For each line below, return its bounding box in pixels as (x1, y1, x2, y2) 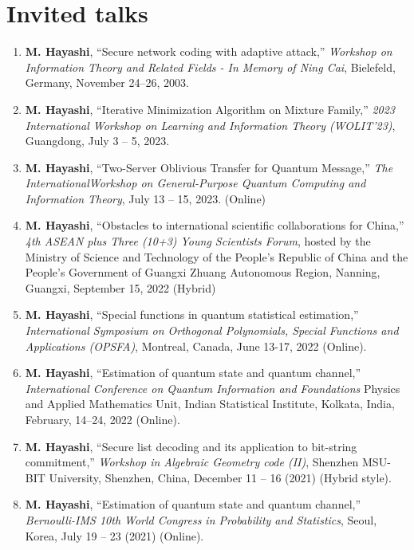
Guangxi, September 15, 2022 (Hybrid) (25, 279, 216, 296)
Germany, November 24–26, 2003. (25, 74, 189, 91)
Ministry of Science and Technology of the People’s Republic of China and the (25, 248, 408, 265)
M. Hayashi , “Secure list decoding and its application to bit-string (25, 438, 357, 454)
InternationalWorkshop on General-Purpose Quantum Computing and (25, 175, 366, 191)
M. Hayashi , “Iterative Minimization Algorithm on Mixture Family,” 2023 (25, 100, 396, 117)
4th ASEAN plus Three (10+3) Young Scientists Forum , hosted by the (25, 233, 371, 249)
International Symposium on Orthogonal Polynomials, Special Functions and (25, 322, 399, 339)
